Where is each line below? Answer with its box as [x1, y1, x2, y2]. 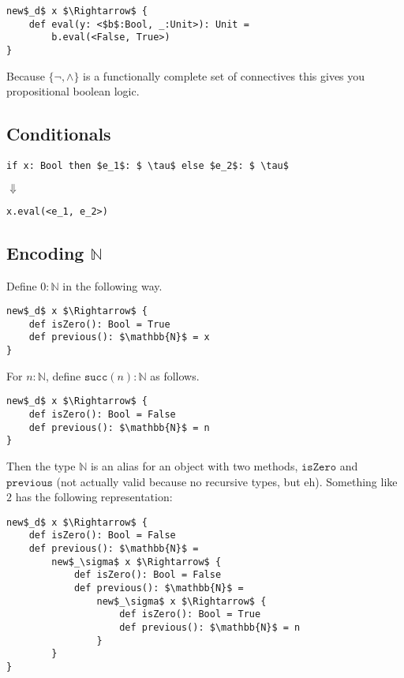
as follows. [150, 367, 200, 384]
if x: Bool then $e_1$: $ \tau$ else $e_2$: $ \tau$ [6, 160, 289, 172]
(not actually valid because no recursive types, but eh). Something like [56, 473, 398, 489]
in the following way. [62, 277, 163, 294]
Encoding [6, 240, 84, 264]
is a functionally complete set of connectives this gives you [83, 67, 365, 84]
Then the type [6, 457, 76, 474]
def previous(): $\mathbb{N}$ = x [28, 332, 210, 343]
